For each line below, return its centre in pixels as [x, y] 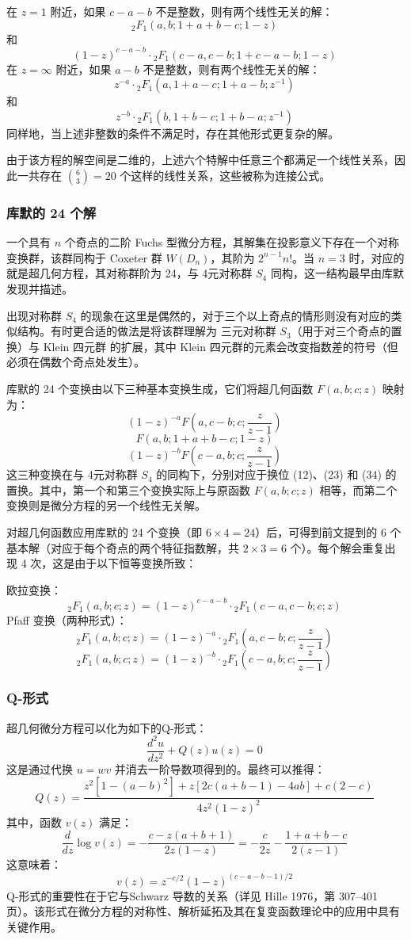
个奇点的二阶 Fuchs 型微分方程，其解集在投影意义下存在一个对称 [232, 242]
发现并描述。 [40, 289]
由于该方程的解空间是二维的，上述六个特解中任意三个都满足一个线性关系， [200, 160]
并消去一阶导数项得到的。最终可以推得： [220, 768]
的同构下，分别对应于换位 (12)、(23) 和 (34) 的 [276, 474]
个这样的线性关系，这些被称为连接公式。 [225, 176]
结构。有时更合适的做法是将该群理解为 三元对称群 [147, 331]
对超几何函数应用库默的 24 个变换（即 [105, 532]
